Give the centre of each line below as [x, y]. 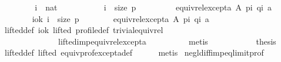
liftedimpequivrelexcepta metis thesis [167, 41]
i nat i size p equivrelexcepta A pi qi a [153, 7]
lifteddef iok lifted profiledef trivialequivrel [84, 30]
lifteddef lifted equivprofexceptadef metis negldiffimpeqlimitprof [134, 52]
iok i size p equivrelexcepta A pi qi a [121, 18]
